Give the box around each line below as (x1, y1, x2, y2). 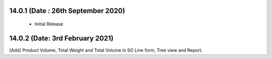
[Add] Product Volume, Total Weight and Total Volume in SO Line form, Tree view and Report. (9, 47, 203, 53)
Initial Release (34, 21, 63, 27)
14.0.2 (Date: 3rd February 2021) (9, 34, 114, 42)
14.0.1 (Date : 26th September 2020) (9, 6, 125, 15)
